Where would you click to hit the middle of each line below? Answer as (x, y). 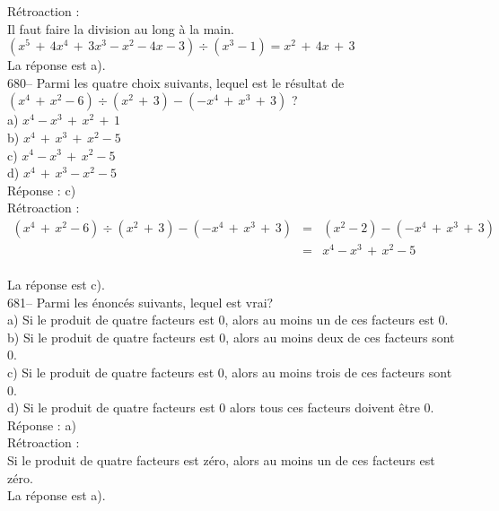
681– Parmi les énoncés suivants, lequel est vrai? (140, 302)
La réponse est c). (56, 285)
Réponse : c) (42, 190)
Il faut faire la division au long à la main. (121, 28)
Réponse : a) (42, 424)
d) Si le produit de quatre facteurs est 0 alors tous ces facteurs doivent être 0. (221, 407)
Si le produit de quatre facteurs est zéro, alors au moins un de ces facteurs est (221, 460)
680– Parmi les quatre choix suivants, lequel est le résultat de (176, 82)
